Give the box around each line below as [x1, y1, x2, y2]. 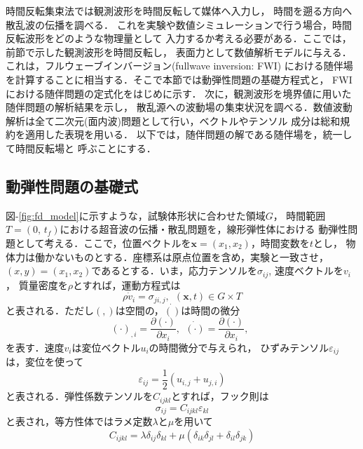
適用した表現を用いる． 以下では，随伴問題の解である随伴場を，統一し [25, 127, 352, 142]
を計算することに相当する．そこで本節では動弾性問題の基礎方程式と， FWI [6, 72, 352, 86]
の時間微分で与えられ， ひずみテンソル [149, 340, 329, 354]
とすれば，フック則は [171, 389, 269, 403]
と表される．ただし [6, 302, 94, 317]
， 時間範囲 [273, 208, 326, 222]
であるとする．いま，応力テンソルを [91, 263, 258, 278]
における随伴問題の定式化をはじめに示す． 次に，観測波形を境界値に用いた [6, 86, 352, 100]
